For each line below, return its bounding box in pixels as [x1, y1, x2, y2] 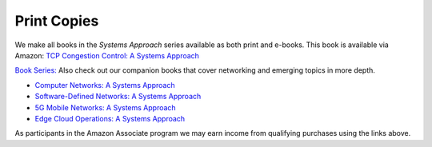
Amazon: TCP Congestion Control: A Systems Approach [14, 50, 200, 60]
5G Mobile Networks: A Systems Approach [34, 102, 176, 112]
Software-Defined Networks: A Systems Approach [34, 92, 202, 101]
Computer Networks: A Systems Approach [34, 80, 175, 89]
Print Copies [14, 12, 99, 30]
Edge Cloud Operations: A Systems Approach [34, 113, 186, 123]
